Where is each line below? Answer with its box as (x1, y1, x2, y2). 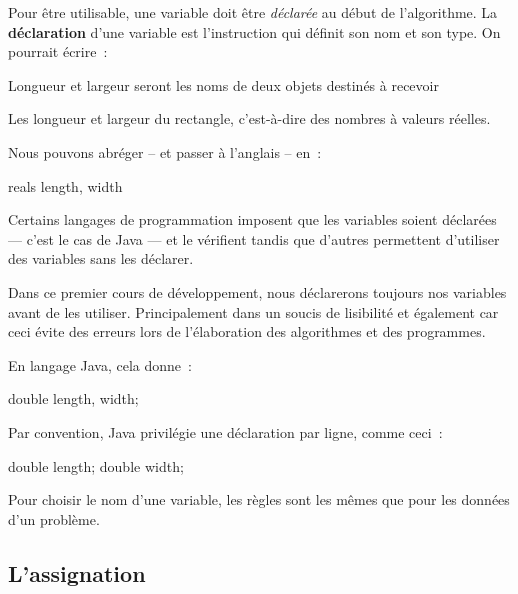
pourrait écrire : (8, 41, 108, 62)
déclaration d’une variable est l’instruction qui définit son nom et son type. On (8, 21, 501, 42)
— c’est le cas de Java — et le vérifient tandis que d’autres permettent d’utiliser (8, 228, 500, 249)
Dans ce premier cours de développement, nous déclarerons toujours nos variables (8, 281, 507, 302)
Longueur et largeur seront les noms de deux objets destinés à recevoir (8, 74, 439, 95)
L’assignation (8, 557, 146, 588)
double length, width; (8, 388, 139, 409)
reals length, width (8, 175, 123, 196)
